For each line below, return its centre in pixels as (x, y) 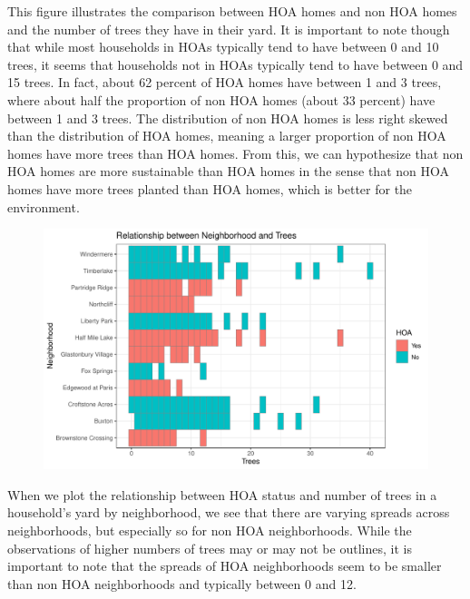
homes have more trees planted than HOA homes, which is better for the (210, 188)
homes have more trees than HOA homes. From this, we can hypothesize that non (235, 153)
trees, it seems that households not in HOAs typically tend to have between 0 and (235, 64)
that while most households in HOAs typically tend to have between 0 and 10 (223, 47)
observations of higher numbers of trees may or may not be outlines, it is (210, 548)
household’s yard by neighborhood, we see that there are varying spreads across (229, 512)
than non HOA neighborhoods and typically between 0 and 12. (182, 583)
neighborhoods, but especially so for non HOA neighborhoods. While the (210, 530)
